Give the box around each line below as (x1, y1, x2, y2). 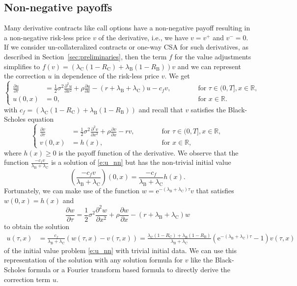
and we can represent (177, 61, 242, 71)
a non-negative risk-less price (4, 32, 91, 42)
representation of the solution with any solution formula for (4, 255, 183, 265)
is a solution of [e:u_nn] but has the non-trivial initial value (51, 157, 231, 167)
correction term (4, 274, 51, 284)
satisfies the (190, 104, 226, 114)
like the (190, 255, 213, 265)
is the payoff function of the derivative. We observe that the (58, 147, 239, 157)
